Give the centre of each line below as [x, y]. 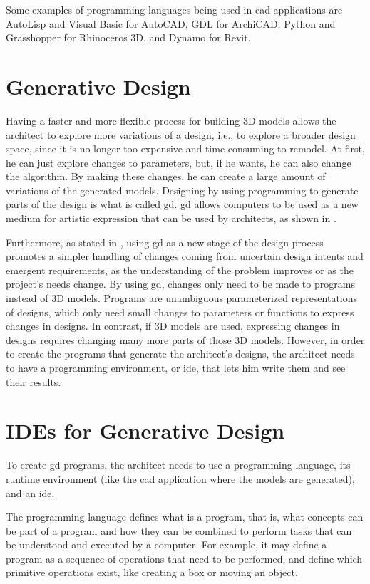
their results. [34, 381]
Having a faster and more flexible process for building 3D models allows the [171, 120]
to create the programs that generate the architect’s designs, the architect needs [180, 354]
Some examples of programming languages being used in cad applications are [174, 9]
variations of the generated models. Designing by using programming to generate [182, 190]
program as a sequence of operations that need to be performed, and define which [184, 558]
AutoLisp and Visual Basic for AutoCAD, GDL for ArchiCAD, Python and [171, 23]
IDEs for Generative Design [145, 431]
